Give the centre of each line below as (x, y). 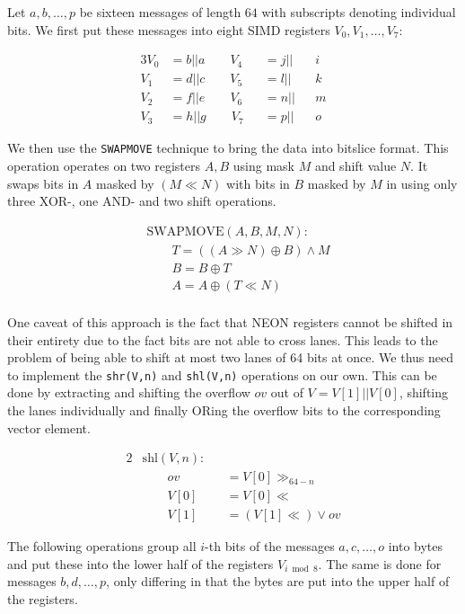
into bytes (416, 546)
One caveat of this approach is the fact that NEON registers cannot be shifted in (230, 321)
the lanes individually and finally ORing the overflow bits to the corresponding (224, 409)
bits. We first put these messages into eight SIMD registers (169, 29)
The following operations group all (102, 546)
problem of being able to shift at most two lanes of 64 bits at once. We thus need (230, 357)
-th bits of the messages (270, 546)
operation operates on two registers (104, 165)
